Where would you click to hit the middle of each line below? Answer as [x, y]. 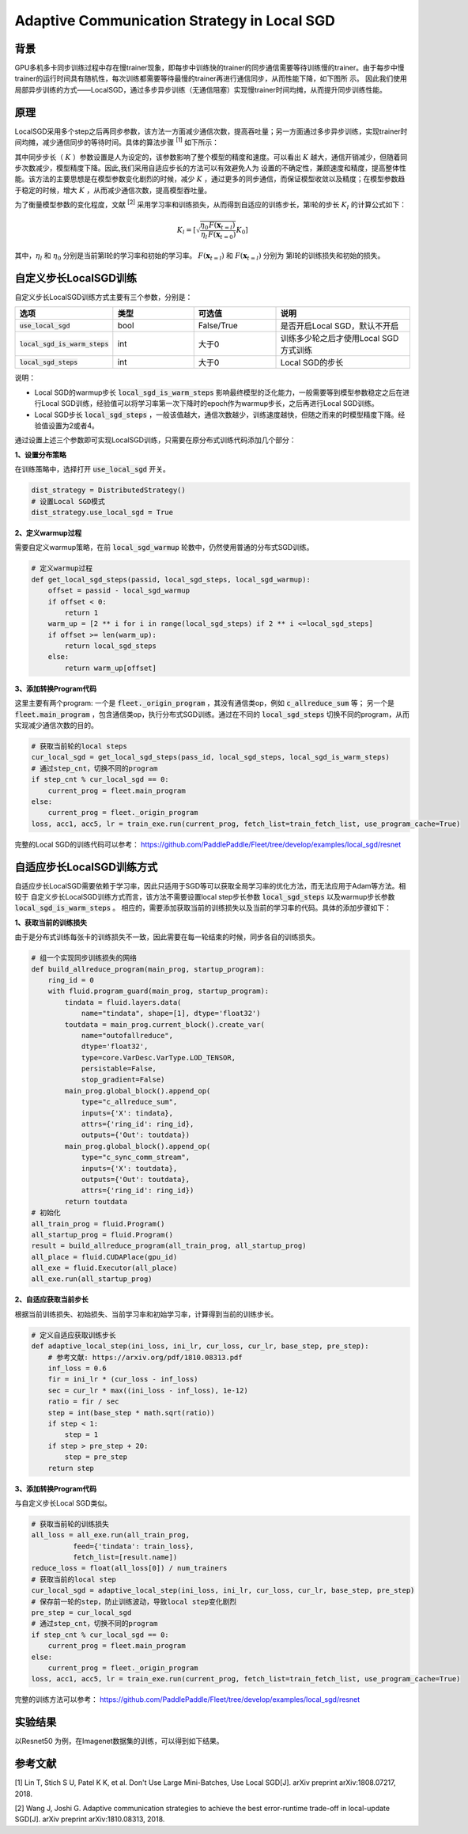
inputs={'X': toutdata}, [129, 1168]
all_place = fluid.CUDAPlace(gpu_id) [104, 1257]
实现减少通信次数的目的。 [56, 725]
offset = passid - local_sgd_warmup [119, 591]
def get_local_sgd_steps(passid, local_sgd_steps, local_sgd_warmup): [171, 579]
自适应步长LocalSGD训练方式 [86, 867]
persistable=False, [119, 1069]
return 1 [81, 612]
